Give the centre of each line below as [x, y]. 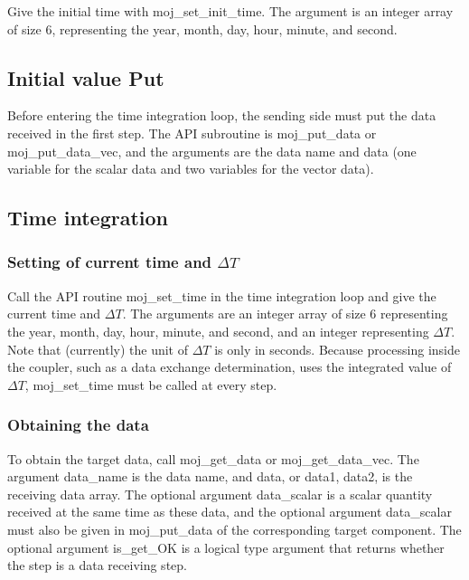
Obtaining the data [78, 425]
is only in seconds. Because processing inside [337, 349]
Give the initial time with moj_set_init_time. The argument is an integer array [230, 11]
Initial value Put [86, 77]
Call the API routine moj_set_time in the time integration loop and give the [222, 295]
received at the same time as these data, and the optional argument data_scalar [230, 512]
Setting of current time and [110, 262]
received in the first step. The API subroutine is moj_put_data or [192, 133]
